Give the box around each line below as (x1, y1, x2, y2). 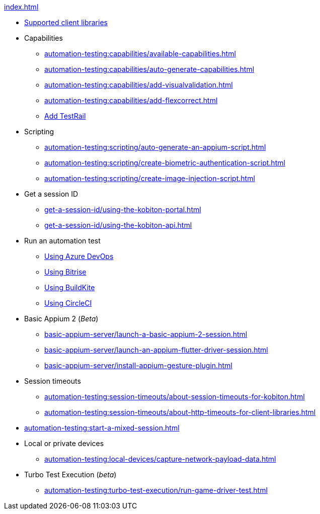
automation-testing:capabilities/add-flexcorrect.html (44, 96, 218, 105)
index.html (4, 3, 39, 11)
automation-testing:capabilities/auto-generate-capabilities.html (44, 65, 255, 73)
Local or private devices (24, 439, 104, 448)
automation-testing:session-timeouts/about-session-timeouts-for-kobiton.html (44, 392, 305, 401)
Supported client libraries (24, 18, 108, 27)
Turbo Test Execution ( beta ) (24, 470, 117, 479)
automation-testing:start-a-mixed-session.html (24, 423, 180, 432)
